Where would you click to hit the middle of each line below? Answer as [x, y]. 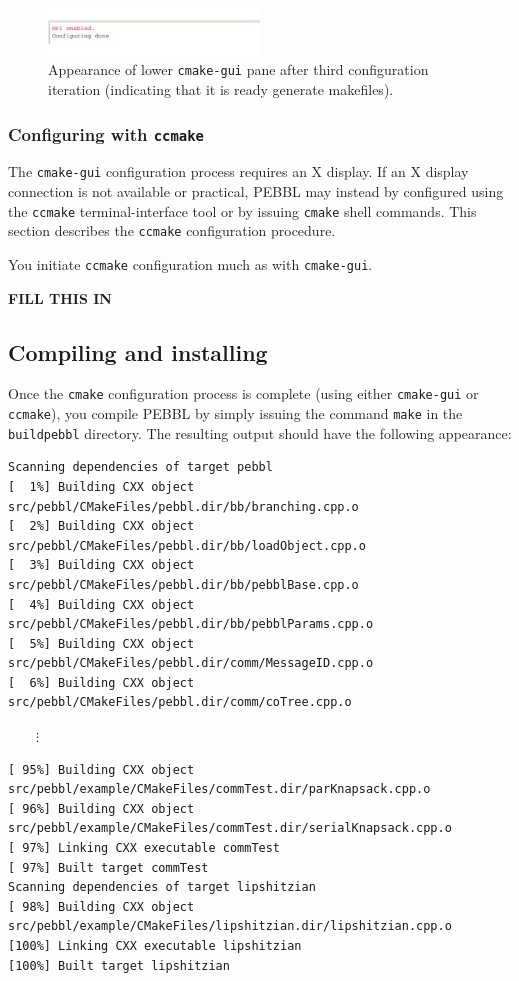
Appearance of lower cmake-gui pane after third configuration [238, 69]
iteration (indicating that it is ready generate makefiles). [221, 88]
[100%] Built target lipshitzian [119, 965]
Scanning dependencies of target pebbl [140, 467]
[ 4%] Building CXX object [101, 604]
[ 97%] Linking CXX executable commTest [144, 848]
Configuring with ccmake [106, 133]
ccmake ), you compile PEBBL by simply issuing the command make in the [235, 413]
